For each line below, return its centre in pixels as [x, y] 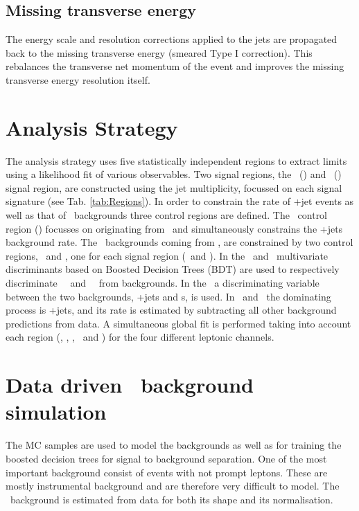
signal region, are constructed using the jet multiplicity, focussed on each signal [174, 187]
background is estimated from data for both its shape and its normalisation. [172, 499]
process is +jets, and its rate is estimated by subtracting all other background [171, 310]
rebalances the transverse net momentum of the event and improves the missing [175, 66]
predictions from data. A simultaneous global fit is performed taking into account [178, 323]
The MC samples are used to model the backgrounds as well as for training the [174, 445]
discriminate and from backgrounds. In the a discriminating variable [163, 283]
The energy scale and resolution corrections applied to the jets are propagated [172, 39]
